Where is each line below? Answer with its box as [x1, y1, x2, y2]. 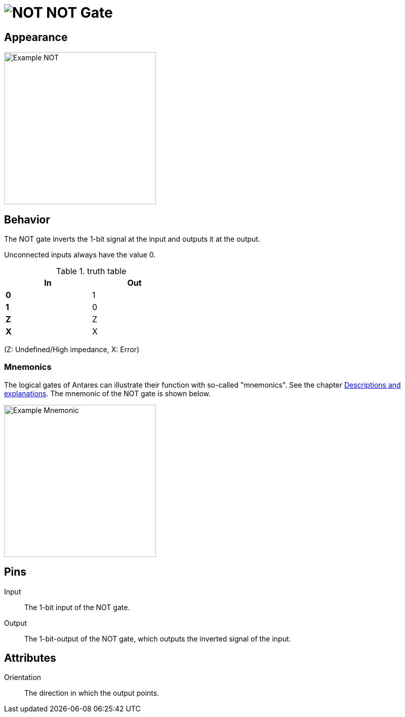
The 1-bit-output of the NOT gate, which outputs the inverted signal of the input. [24, 634, 291, 643]
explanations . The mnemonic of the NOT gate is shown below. [4, 389, 211, 398]
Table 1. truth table [56, 266, 127, 277]
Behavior [4, 213, 51, 226]
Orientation [4, 673, 42, 682]
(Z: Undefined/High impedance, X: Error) [4, 345, 139, 354]
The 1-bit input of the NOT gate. [24, 602, 130, 612]
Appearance [4, 30, 68, 44]
